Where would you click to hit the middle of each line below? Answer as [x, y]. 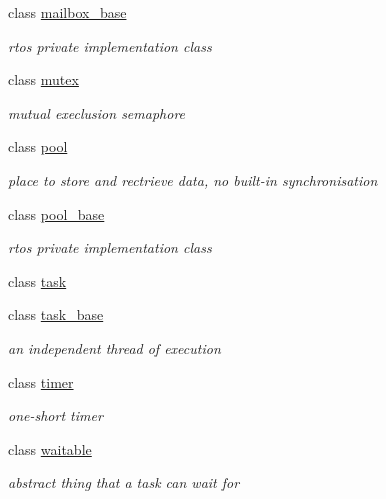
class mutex [43, 79]
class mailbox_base [67, 12]
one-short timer [55, 415]
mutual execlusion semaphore [97, 112]
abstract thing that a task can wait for [124, 482]
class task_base [56, 314]
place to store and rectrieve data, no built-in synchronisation [193, 179]
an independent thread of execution [114, 347]
